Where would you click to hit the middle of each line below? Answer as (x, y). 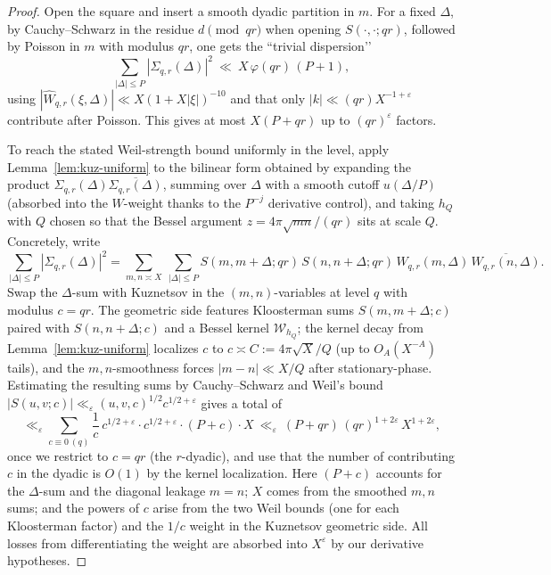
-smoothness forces (163, 367)
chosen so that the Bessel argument (146, 221)
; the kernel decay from (360, 327)
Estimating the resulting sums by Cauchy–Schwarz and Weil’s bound (195, 385)
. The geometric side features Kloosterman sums (222, 310)
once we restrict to (58, 455)
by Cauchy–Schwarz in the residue (101, 28)
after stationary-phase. (370, 367)
